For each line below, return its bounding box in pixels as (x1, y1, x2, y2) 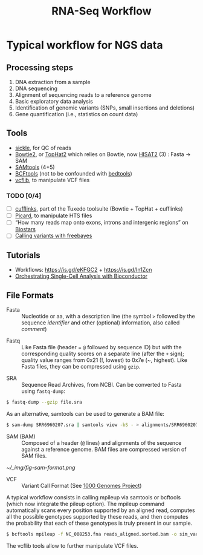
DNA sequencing (14, 85, 58, 92)
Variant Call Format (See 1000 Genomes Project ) (21, 482, 142, 489)
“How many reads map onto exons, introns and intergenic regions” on (14, 219, 188, 226)
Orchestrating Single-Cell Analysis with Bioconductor (14, 272, 148, 280)
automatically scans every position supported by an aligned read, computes (6, 507, 195, 514)
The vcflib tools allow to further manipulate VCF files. (6, 542, 139, 549)
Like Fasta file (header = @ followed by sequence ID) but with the (21, 343, 182, 350)
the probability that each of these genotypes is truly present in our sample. (6, 519, 193, 527)
